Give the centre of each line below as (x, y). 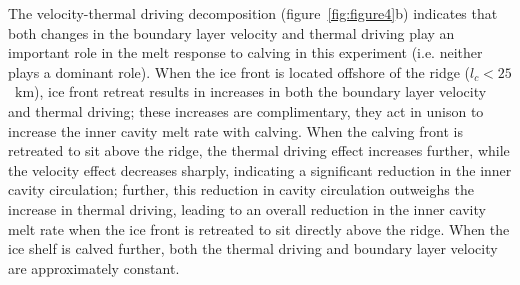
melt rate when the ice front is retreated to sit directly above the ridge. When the (259, 228)
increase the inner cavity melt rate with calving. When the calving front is (235, 130)
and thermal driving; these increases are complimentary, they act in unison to (246, 110)
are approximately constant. (94, 267)
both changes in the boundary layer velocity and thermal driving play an (231, 32)
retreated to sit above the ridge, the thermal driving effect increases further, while (259, 150)
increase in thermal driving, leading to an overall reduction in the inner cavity (247, 208)
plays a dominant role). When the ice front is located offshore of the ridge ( (239, 71)
